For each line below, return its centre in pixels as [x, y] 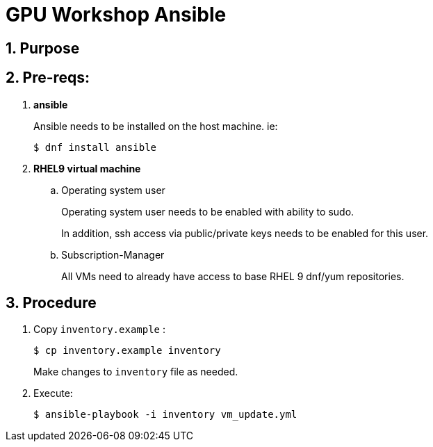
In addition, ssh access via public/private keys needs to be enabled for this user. [245, 233]
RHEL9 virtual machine [87, 168]
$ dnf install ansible [95, 147]
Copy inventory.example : [100, 330]
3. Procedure [51, 303]
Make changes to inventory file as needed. [136, 372]
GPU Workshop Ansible [116, 15]
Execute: [53, 393]
